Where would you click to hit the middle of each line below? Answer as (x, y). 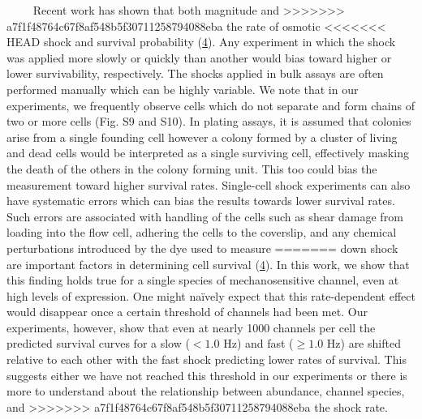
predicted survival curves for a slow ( (98, 343)
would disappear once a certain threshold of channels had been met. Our (187, 312)
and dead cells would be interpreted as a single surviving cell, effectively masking (208, 153)
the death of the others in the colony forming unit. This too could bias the (192, 168)
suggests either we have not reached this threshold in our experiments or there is (207, 375)
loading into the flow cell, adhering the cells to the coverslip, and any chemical (202, 232)
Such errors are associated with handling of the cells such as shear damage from (205, 216)
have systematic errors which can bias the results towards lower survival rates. (201, 201)
